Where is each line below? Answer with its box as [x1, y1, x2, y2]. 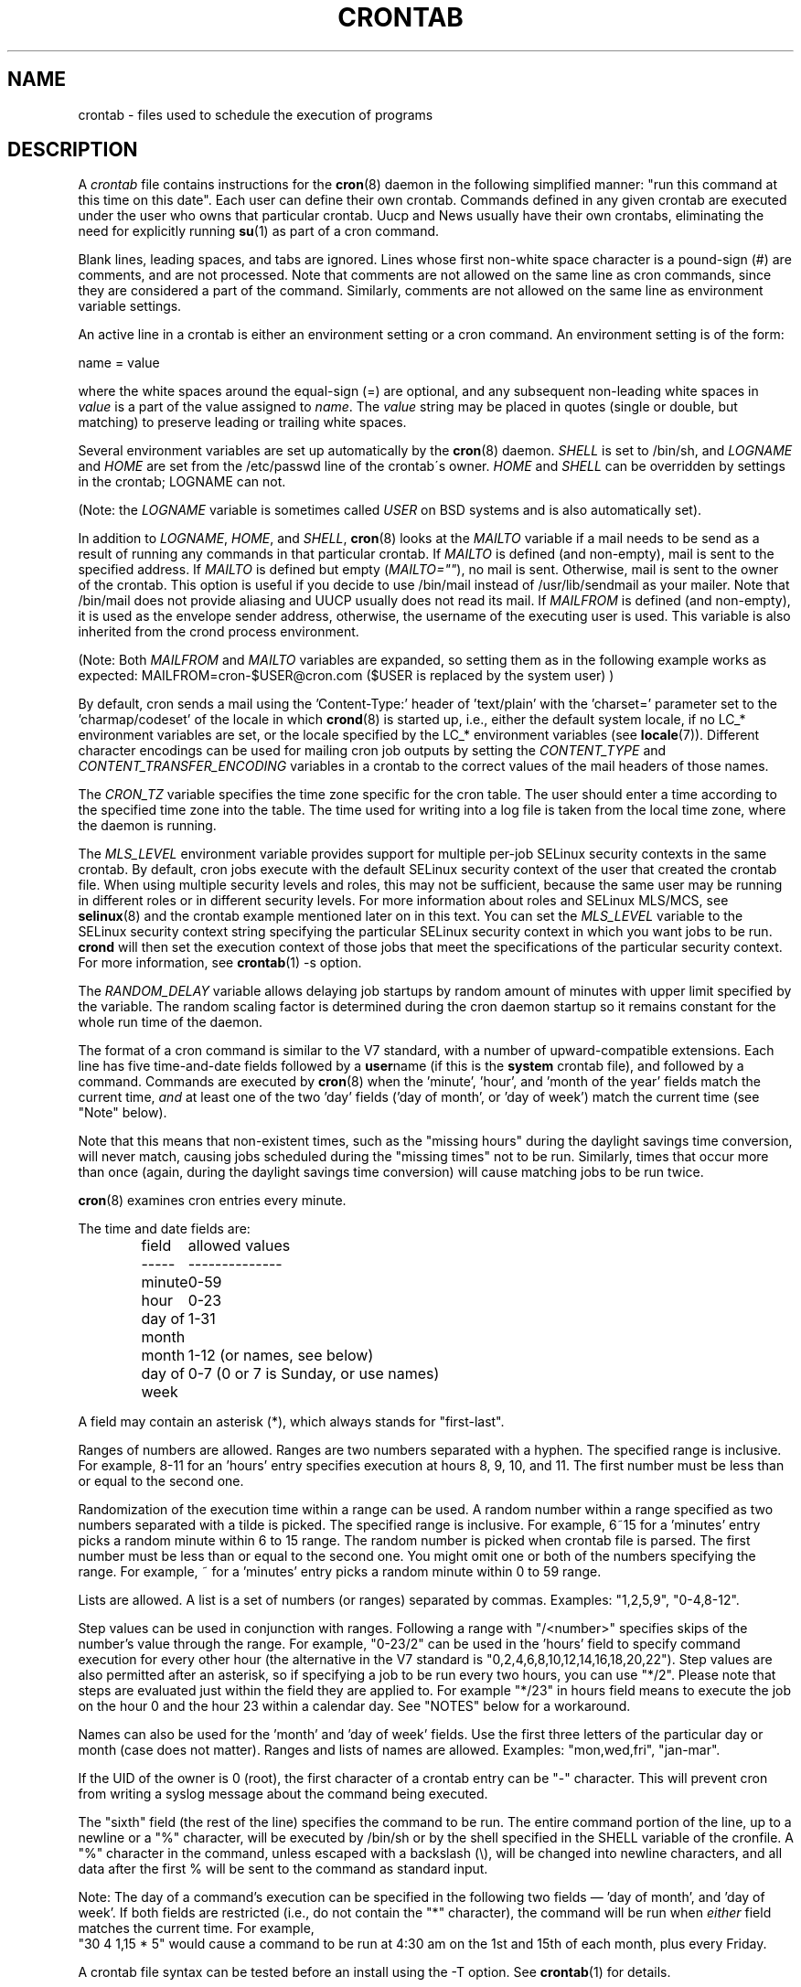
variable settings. [78, 298, 182, 315]
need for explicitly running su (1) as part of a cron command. [78, 223, 440, 240]
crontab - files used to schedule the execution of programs [78, 106, 433, 123]
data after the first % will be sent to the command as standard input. [78, 1861, 488, 1877]
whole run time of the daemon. [78, 1014, 263, 1031]
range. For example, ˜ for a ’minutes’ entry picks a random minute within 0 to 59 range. [78, 1564, 602, 1580]
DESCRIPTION [7, 138, 138, 162]
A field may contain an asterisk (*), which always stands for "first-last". [78, 1414, 505, 1430]
